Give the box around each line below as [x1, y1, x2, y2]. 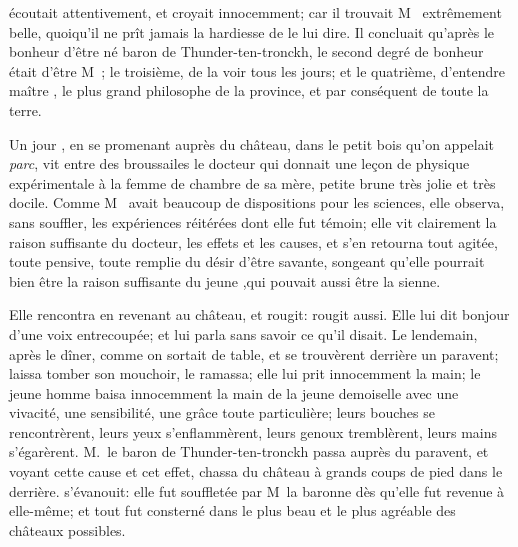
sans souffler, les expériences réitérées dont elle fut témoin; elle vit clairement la [9, 211, 497, 232]
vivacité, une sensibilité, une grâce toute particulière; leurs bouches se [9, 402, 435, 423]
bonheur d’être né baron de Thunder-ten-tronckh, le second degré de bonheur [9, 41, 484, 62]
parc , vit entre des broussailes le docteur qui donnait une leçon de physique [9, 153, 470, 174]
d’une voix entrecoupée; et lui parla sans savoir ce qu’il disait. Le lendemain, [9, 323, 478, 344]
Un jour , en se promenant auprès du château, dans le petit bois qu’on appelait [9, 133, 495, 154]
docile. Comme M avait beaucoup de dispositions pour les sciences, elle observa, [9, 192, 505, 213]
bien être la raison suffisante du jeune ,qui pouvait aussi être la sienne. [9, 270, 441, 291]
